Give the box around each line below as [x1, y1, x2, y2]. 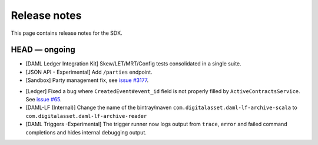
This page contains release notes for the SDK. [11, 29, 123, 37]
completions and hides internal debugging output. [25, 128, 147, 136]
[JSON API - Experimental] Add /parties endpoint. [25, 68, 153, 75]
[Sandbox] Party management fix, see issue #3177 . [25, 77, 149, 84]
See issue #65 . [25, 96, 62, 103]
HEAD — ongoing [11, 45, 76, 55]
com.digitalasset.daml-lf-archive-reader [25, 113, 147, 119]
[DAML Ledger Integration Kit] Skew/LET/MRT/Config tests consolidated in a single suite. [25, 60, 241, 67]
